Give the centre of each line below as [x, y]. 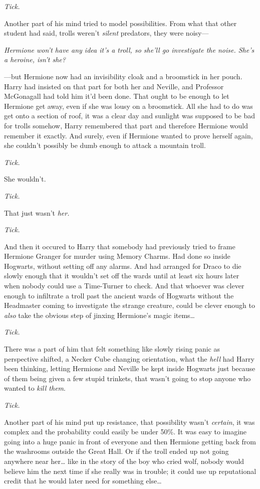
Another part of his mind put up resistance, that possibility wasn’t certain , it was [129, 422]
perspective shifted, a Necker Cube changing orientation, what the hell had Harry [129, 358]
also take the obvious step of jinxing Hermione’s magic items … [99, 315]
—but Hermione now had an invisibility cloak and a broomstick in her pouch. [123, 76]
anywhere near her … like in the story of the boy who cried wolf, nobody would [124, 461]
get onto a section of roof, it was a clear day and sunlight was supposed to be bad [130, 116]
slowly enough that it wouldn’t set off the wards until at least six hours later [122, 276]
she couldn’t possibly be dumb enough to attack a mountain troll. [105, 145]
